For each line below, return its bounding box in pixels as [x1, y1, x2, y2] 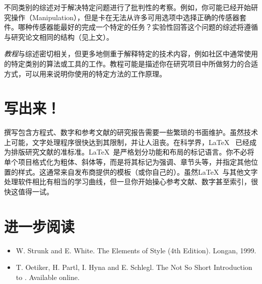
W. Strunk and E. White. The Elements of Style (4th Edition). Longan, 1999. [16, 245, 256, 255]
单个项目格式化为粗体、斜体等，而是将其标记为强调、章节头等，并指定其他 [4, 157, 251, 167]
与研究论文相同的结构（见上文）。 [4, 31, 113, 42]
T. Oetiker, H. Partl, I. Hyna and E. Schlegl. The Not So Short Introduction [16, 262, 252, 272]
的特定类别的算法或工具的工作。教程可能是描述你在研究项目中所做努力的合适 [4, 58, 258, 68]
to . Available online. [16, 271, 80, 282]
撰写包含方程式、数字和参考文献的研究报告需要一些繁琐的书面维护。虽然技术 [4, 127, 258, 137]
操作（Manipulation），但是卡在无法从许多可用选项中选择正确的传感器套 [11, 12, 247, 22]
